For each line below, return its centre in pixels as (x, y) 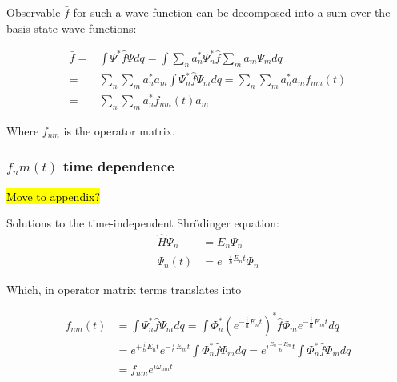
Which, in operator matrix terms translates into (124, 290)
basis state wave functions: (72, 28)
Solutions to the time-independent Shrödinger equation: (143, 223)
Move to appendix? (54, 196)
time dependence (118, 166)
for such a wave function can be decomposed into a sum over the (232, 12)
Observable (34, 12)
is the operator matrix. (120, 130)
